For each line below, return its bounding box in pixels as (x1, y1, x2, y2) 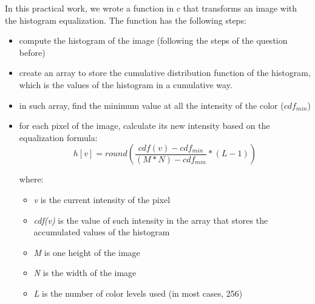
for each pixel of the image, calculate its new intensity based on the (19, 119, 270, 132)
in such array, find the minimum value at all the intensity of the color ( (19, 98, 284, 111)
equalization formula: (19, 131, 98, 143)
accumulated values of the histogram (33, 226, 170, 238)
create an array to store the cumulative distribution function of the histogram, (19, 66, 311, 79)
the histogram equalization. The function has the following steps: (5, 13, 246, 26)
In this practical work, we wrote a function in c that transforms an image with (5, 2, 297, 14)
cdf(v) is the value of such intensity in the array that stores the (33, 213, 268, 226)
